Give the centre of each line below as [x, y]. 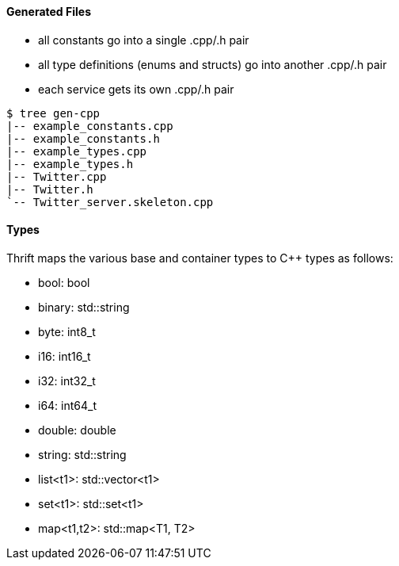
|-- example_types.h [70, 164]
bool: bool [64, 282]
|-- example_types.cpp [77, 151]
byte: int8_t [67, 331]
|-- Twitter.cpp [57, 176]
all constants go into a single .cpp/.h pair [144, 40]
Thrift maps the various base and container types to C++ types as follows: [200, 258]
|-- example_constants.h [83, 138]
